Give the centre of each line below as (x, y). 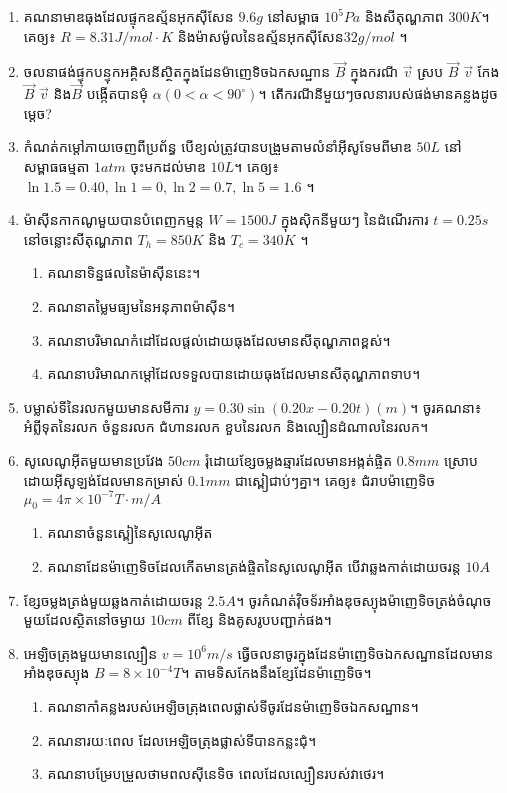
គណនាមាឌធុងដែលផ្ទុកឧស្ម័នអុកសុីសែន (128, 16)
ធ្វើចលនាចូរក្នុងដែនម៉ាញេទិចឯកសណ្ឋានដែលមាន (365, 652)
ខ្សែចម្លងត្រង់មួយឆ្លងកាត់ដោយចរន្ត (113, 599)
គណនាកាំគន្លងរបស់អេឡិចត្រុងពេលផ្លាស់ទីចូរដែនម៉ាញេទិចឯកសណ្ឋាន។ (233, 705)
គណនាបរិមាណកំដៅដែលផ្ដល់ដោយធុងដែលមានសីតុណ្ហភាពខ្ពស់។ (219, 339)
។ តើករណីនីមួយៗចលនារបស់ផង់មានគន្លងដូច (378, 93)
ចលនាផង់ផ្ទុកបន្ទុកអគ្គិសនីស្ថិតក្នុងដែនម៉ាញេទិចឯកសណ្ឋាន (177, 71)
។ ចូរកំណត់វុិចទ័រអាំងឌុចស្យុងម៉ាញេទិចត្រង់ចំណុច (363, 599)
